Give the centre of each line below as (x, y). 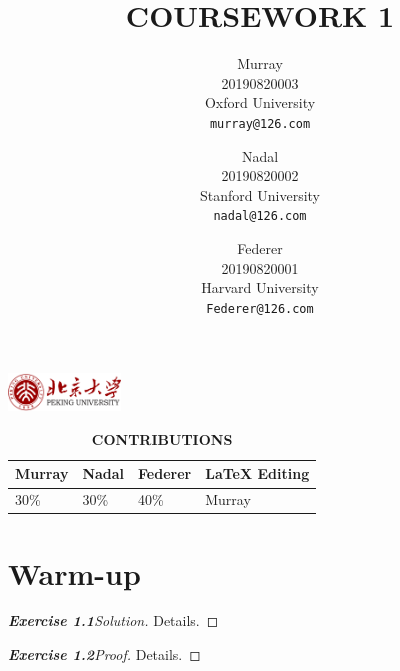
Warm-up (74, 572)
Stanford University (260, 194)
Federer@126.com (260, 308)
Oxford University (260, 102)
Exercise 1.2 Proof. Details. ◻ (104, 654)
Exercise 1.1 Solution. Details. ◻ (113, 620)
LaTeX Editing (257, 473)
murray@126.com (260, 123)
